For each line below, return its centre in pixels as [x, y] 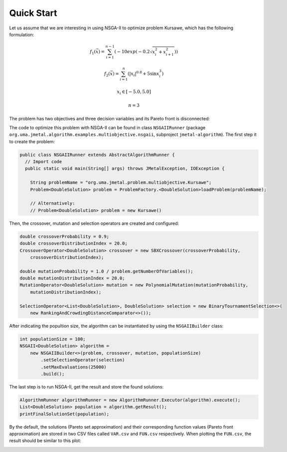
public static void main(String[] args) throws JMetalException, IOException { [125, 169]
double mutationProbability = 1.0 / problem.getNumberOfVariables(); [106, 271]
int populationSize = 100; [53, 339]
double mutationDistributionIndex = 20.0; [72, 278]
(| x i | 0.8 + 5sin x [143, 74]
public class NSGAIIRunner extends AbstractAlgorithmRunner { [97, 155]
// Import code [44, 162]
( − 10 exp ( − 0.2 [132, 52]
